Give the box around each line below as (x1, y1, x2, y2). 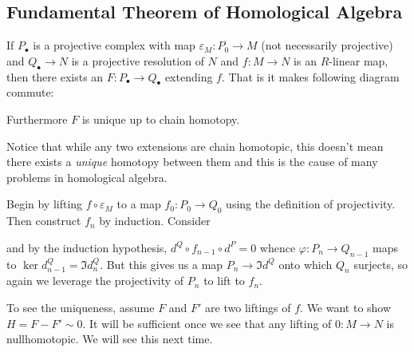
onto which (278, 255, 333, 272)
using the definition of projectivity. (226, 196, 396, 212)
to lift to (203, 272, 245, 289)
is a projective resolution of (71, 52, 204, 69)
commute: (6, 84, 54, 101)
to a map (116, 196, 161, 212)
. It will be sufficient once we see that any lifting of (82, 314, 332, 331)
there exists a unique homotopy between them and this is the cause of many (6, 153, 378, 170)
